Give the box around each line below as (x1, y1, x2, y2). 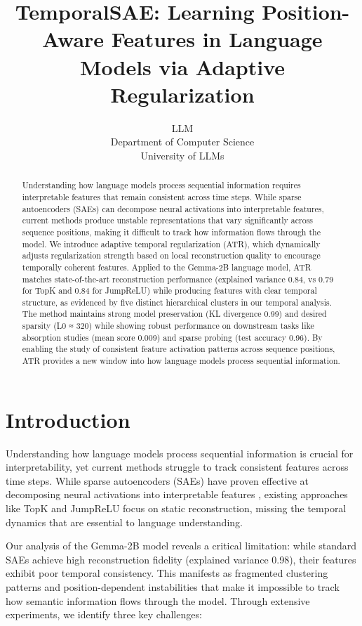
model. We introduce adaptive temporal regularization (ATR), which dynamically (22, 237, 321, 249)
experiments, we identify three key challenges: (6, 607, 202, 622)
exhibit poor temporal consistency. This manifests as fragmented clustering (6, 566, 328, 580)
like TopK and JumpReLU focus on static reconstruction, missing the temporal (6, 501, 347, 516)
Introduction (6, 405, 130, 433)
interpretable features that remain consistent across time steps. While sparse (22, 190, 302, 202)
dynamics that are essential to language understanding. (6, 514, 243, 529)
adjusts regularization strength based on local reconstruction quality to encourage (22, 249, 321, 261)
